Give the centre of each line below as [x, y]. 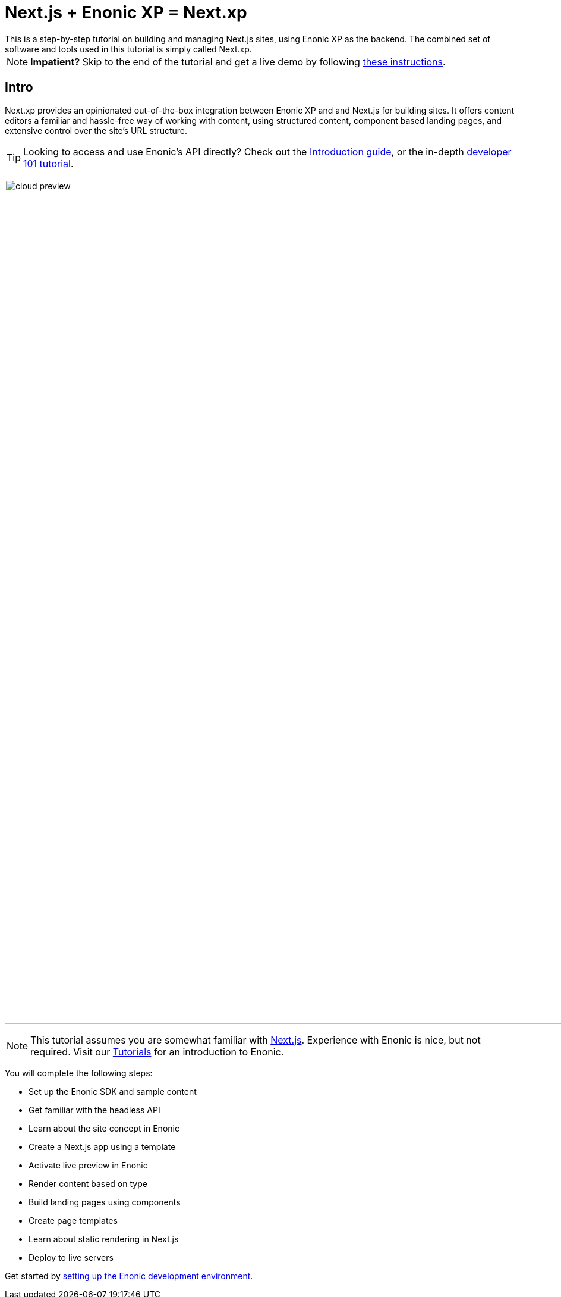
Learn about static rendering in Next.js [104, 1239]
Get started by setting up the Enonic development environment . [129, 1276]
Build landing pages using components [105, 1202]
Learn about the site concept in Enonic [104, 1128]
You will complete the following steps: [79, 1073]
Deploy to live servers [71, 1257]
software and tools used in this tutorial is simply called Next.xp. [128, 49]
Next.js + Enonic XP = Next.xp [126, 12]
